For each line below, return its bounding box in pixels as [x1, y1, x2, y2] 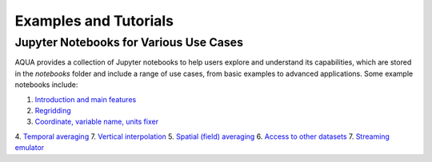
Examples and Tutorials [14, 12, 174, 30]
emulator [14, 143, 45, 152]
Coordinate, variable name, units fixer [34, 117, 159, 127]
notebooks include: [14, 80, 78, 89]
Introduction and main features [34, 94, 137, 104]
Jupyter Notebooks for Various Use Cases [14, 35, 244, 49]
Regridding [34, 105, 71, 115]
